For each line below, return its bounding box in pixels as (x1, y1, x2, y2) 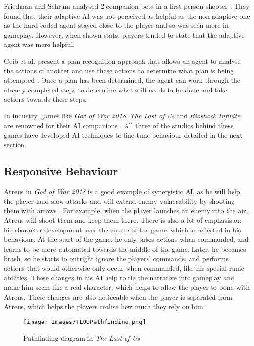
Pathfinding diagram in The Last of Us (23, 332, 140, 343)
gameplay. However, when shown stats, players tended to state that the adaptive (4, 29, 245, 40)
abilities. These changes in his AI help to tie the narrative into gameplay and (4, 272, 234, 282)
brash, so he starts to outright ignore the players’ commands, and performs (4, 253, 229, 263)
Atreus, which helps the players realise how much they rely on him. (4, 301, 205, 311)
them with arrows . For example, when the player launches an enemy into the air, (4, 205, 248, 215)
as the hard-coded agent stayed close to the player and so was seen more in (4, 20, 229, 30)
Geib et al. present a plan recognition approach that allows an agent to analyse (4, 55, 241, 66)
